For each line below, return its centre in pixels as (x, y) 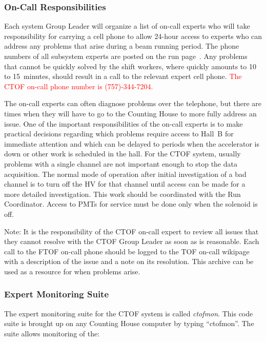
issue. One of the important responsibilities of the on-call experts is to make (124, 123)
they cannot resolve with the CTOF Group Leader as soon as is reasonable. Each (132, 241)
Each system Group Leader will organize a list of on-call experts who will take (127, 26)
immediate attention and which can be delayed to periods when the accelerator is (132, 143)
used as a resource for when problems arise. (72, 271)
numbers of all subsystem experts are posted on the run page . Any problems (126, 56)
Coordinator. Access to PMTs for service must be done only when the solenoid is (131, 204)
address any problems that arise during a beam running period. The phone (122, 46)
